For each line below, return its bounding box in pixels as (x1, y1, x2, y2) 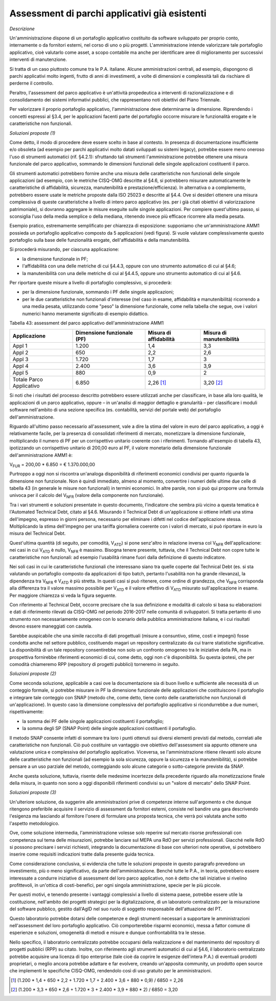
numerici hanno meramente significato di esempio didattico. (22, 310, 149, 317)
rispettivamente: (9, 708, 44, 715)
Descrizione (9, 26, 35, 32)
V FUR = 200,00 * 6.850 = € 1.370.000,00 (9, 461, 96, 469)
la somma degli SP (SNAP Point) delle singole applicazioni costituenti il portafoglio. (22, 725, 197, 732)
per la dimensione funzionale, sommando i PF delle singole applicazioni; (22, 289, 174, 295)
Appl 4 (12, 363, 29, 370)
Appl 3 (12, 356, 29, 363)
